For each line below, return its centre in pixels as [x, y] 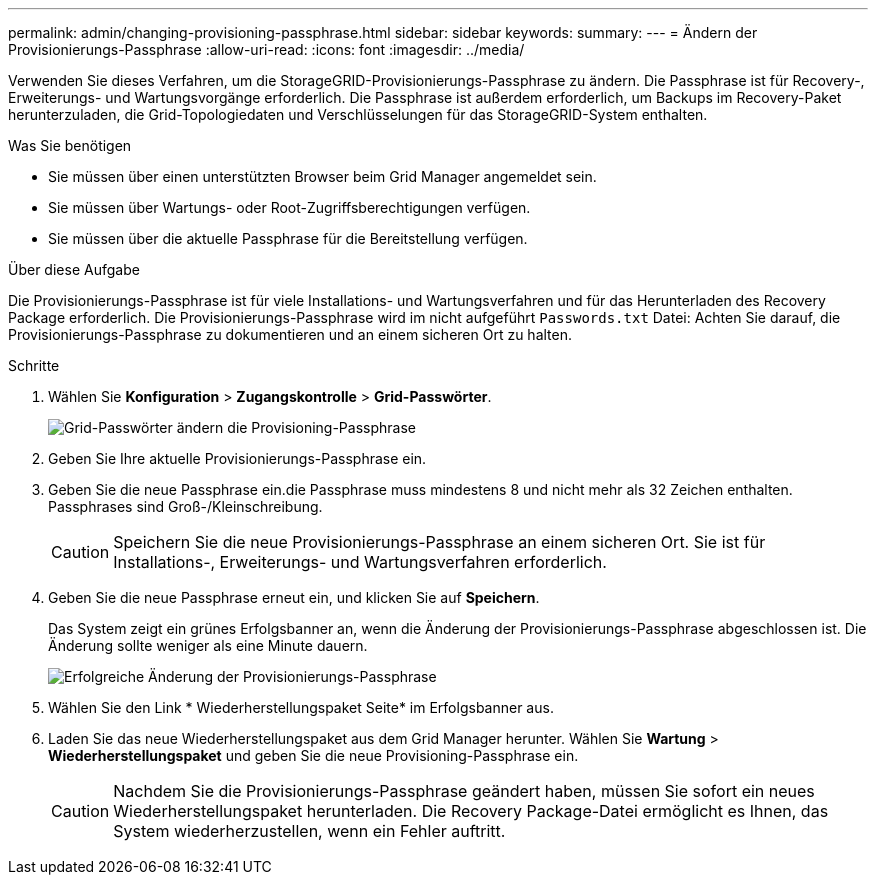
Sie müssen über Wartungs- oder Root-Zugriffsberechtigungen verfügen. [289, 207]
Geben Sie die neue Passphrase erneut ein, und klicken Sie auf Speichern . [294, 597]
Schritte [34, 365]
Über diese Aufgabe [74, 269]
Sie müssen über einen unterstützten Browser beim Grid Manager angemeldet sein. [322, 176]
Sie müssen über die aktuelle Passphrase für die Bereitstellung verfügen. [288, 238]
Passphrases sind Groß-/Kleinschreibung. [185, 506]
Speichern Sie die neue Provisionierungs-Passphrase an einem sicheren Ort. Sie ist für [439, 542]
